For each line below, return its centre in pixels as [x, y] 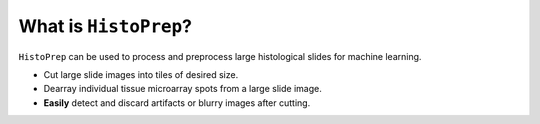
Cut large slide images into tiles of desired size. [141, 74]
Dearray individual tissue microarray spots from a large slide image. [182, 89]
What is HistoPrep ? [105, 26]
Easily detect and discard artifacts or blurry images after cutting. [177, 102]
